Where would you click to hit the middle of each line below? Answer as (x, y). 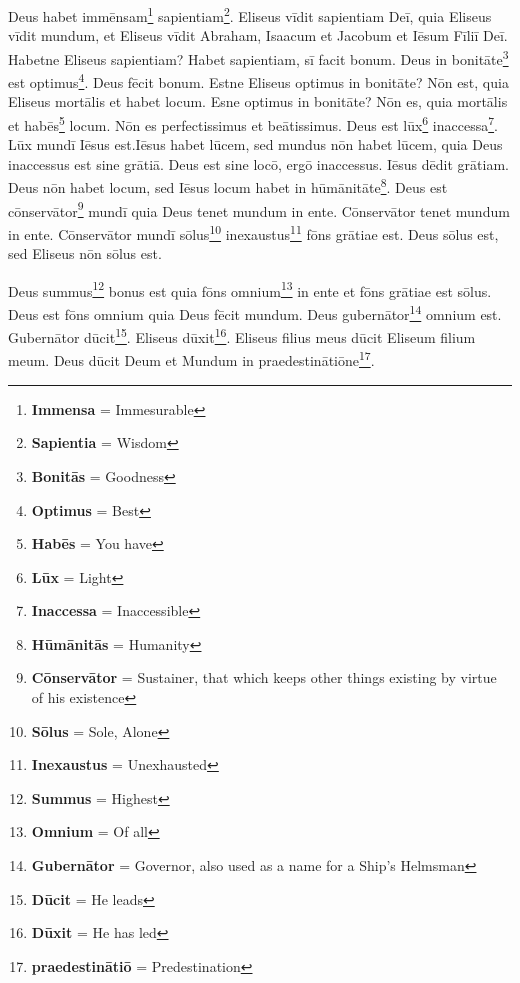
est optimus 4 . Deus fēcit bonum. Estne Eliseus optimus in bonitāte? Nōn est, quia (258, 80)
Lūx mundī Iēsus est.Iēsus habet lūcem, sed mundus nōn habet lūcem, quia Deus (255, 144)
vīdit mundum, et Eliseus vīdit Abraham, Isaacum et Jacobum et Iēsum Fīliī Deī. (258, 35)
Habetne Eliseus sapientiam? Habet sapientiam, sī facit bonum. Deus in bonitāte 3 (258, 57)
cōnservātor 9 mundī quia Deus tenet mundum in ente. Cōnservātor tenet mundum (259, 209)
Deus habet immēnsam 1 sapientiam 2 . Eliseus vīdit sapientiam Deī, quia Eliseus (250, 14)
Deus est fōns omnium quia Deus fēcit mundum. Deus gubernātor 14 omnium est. (255, 312)
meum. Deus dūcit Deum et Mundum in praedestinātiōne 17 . (191, 359)
